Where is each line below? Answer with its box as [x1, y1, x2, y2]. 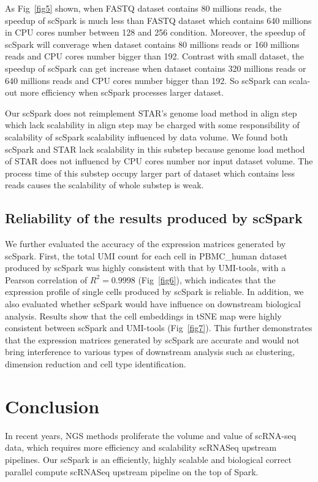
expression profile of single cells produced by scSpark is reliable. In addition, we [5, 285, 304, 298]
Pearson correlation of [5, 273, 88, 286]
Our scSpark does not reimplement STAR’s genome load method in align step [5, 106, 297, 119]
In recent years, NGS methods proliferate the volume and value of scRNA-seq [5, 429, 297, 442]
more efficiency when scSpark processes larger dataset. [20, 86, 224, 99]
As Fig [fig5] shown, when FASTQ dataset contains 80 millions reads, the [5, 2, 282, 14]
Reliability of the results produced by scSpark [5, 208, 303, 228]
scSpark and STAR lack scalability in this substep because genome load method [5, 142, 305, 155]
